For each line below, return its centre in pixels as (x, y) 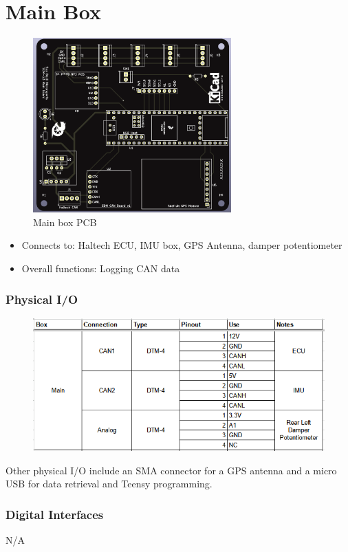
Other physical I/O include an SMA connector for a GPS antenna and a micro (171, 470)
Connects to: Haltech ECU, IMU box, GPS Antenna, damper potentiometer (182, 245)
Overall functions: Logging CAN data (101, 268)
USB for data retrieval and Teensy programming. (109, 484)
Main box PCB (65, 222)
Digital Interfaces (55, 514)
